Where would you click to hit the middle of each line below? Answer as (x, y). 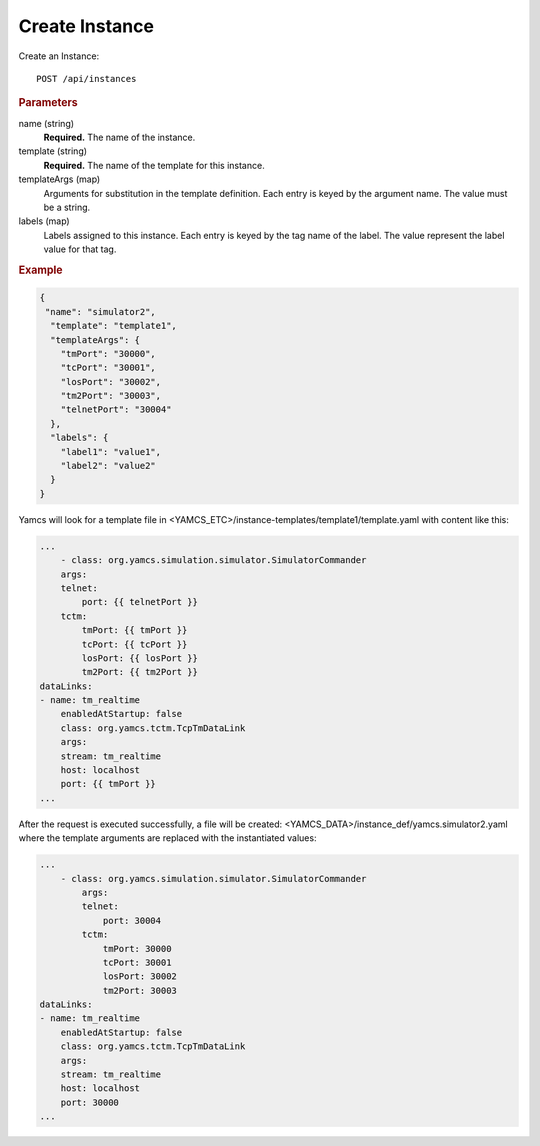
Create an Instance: (59, 56)
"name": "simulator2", (101, 311)
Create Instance (86, 26)
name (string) (46, 123)
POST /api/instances (86, 78)
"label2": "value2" (108, 466)
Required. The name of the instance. (119, 137)
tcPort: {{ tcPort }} (134, 644)
